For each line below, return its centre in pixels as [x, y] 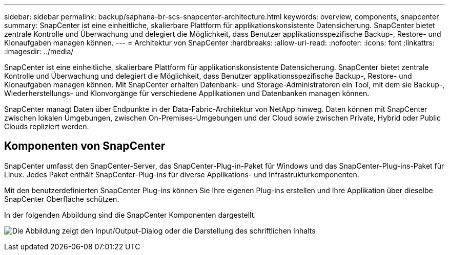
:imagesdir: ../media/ [39, 51]
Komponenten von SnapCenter [85, 146]
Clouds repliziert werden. [47, 126]
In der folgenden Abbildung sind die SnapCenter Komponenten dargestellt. [130, 215]
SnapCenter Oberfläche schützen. [62, 199]
